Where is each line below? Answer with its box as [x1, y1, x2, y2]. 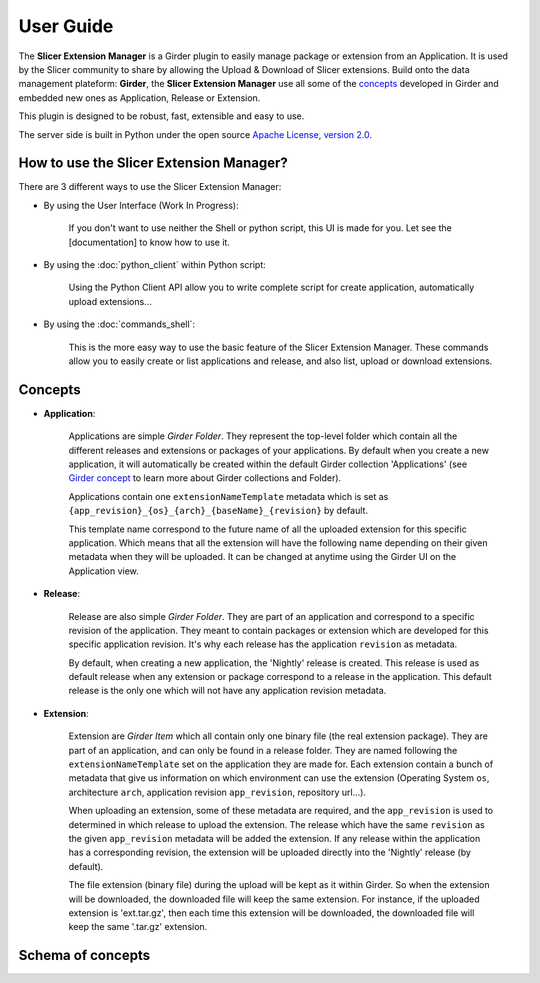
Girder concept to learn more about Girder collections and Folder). [68, 472, 342, 484]
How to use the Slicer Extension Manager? [18, 155, 289, 172]
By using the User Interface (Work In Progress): [43, 199, 239, 211]
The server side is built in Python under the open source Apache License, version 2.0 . [18, 128, 373, 140]
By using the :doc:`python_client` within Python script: [43, 258, 267, 270]
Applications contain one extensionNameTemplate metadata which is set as [68, 490, 389, 502]
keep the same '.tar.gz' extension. [68, 921, 208, 933]
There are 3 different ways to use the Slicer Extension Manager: [18, 181, 282, 193]
